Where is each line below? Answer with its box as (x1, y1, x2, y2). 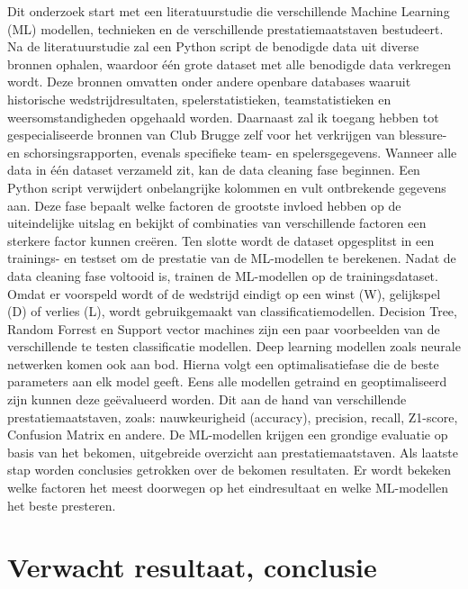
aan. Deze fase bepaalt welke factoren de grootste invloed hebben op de (7, 195, 401, 214)
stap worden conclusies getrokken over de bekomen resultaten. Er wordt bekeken (7, 460, 452, 479)
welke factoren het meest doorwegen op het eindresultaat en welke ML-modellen (7, 478, 449, 497)
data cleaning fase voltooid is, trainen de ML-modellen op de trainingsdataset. (7, 266, 438, 285)
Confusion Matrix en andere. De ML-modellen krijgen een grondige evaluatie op (7, 425, 448, 444)
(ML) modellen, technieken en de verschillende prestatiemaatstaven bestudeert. (7, 19, 444, 38)
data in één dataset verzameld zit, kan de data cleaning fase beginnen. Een (7, 160, 420, 179)
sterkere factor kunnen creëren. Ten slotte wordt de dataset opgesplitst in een (7, 231, 435, 249)
